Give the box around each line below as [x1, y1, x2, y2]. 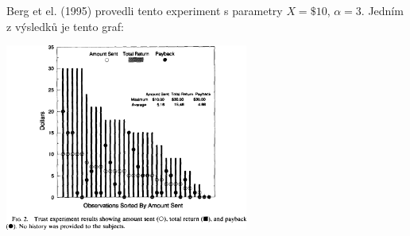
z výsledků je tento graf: [6, 17, 124, 34]
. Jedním [361, 2, 404, 18]
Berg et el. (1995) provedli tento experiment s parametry [6, 2, 283, 18]
